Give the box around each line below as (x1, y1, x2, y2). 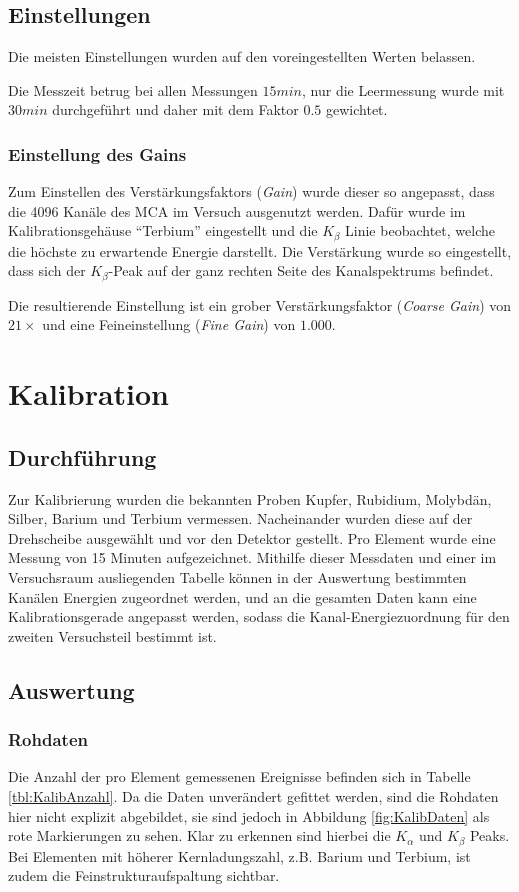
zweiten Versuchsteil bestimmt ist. (8, 625, 217, 646)
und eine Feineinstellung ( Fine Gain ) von (42, 314, 296, 335)
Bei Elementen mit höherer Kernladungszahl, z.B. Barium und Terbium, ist (8, 845, 471, 866)
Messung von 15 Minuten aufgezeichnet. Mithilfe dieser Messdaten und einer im (8, 547, 497, 568)
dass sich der (8, 260, 86, 281)
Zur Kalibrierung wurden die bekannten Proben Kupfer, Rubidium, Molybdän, (8, 488, 492, 509)
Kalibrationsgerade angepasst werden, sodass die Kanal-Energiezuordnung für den (8, 606, 510, 627)
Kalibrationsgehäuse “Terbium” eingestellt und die (8, 220, 318, 241)
